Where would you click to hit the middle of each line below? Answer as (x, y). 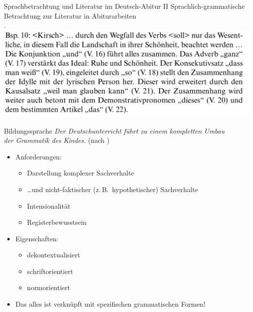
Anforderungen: (38, 156)
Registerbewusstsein (57, 222)
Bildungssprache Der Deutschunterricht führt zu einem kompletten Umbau (114, 130)
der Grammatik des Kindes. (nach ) (57, 140)
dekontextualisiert (54, 255)
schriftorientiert (50, 271)
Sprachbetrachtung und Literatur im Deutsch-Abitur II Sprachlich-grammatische (124, 6)
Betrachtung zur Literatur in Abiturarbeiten (70, 15)
